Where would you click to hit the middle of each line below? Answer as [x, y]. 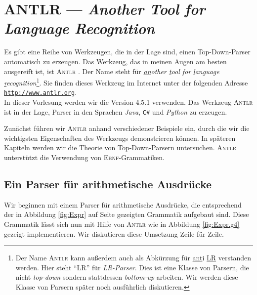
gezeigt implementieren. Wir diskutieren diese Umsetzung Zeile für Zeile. [114, 233]
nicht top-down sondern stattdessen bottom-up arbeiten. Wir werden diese [127, 277]
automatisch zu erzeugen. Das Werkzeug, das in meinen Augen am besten [115, 61]
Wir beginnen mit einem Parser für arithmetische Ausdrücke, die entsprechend [123, 204]
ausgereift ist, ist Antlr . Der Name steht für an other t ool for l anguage [112, 71]
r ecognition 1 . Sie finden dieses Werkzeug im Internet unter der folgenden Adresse [126, 82]
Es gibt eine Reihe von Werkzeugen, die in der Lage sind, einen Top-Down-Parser [127, 52]
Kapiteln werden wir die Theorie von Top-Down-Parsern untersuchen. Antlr [120, 147]
